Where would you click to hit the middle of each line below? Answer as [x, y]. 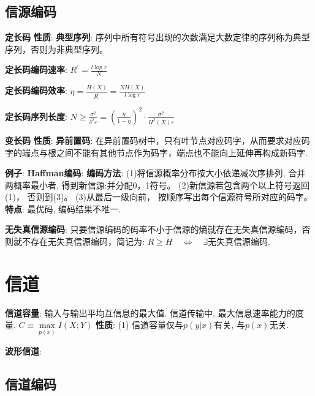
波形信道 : [23, 350]
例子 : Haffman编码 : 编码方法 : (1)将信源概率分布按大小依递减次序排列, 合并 [155, 173]
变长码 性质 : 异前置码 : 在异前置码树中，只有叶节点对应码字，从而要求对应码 [157, 140]
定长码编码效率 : [36, 90]
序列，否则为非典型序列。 [56, 49]
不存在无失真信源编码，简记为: [83, 241]
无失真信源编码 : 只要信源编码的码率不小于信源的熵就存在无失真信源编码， [154, 229]
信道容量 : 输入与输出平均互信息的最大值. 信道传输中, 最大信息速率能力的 [150, 312]
